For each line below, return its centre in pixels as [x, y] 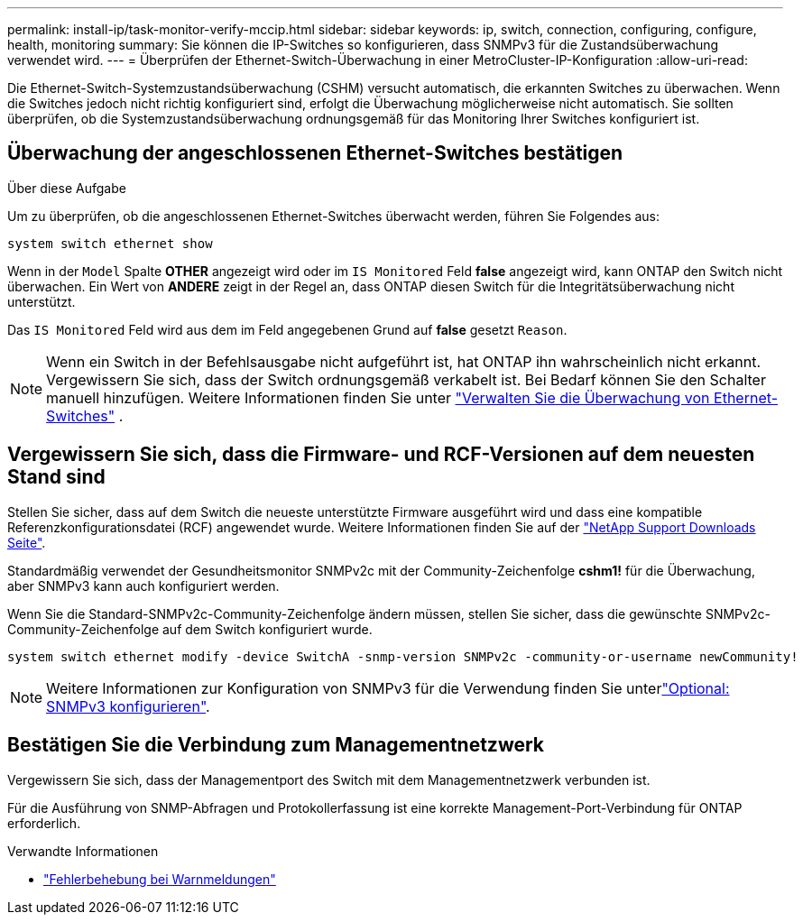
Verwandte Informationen [83, 851]
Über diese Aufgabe [67, 188]
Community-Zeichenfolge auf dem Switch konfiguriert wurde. [190, 629]
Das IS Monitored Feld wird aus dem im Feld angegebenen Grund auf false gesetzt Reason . [287, 329]
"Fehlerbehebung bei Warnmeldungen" [160, 879]
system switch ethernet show [110, 243]
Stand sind [56, 477]
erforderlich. [44, 823]
